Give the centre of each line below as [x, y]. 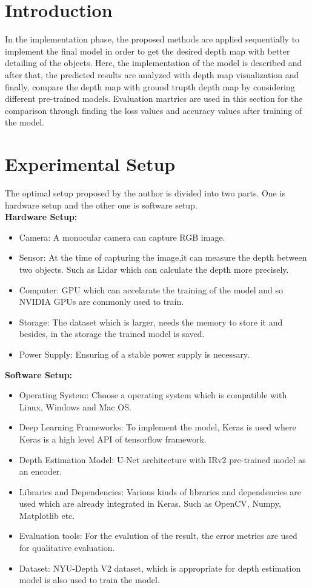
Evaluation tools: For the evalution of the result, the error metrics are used [158, 536]
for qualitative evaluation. [67, 548]
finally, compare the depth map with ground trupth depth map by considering [150, 86]
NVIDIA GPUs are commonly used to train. [101, 302]
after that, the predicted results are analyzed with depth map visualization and [152, 74]
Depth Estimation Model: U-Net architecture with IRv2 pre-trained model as [162, 459]
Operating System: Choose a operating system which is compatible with [153, 395]
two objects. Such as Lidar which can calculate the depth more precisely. [154, 269]
